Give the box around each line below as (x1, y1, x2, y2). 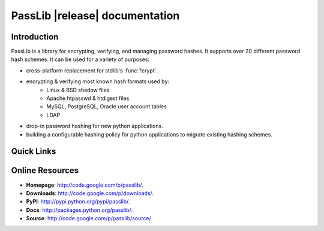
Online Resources (11, 165, 79, 176)
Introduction (11, 32, 59, 42)
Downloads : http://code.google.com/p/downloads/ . (26, 189, 154, 197)
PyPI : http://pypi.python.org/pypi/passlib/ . (26, 198, 130, 205)
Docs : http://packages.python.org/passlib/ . (26, 206, 133, 214)
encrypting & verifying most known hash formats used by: (26, 78, 170, 85)
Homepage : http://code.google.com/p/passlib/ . (26, 181, 143, 189)
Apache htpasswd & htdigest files (46, 95, 130, 102)
